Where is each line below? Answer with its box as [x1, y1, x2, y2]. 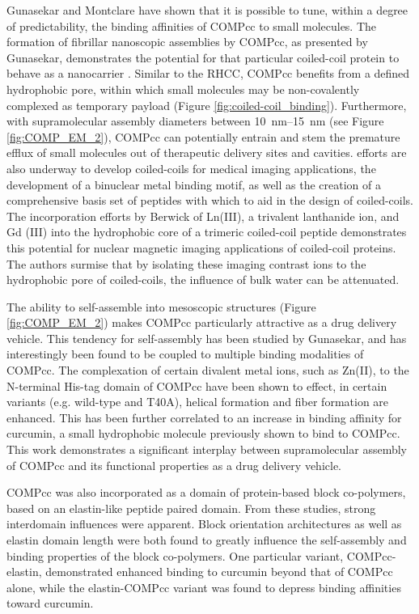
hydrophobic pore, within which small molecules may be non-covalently [6, 80, 360, 97]
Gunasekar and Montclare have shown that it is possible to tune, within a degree [6, 2, 408, 18]
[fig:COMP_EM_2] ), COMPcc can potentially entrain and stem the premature [6, 128, 400, 145]
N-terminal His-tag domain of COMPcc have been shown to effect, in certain [6, 377, 387, 394]
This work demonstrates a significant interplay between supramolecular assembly [6, 441, 407, 458]
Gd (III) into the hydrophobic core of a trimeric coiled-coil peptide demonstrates [6, 223, 407, 240]
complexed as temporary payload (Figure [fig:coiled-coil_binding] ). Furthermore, [6, 96, 407, 113]
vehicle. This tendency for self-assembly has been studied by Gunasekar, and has [6, 329, 407, 346]
